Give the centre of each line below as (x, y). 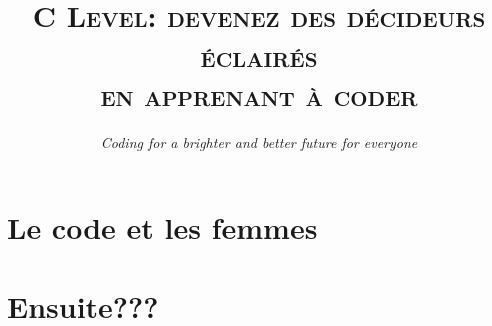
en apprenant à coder (259, 93)
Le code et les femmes (162, 227)
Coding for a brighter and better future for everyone (259, 141)
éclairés (259, 54)
